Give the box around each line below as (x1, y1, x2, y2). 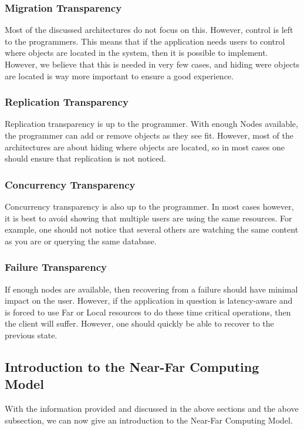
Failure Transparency (5, 260, 107, 274)
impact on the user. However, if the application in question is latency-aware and (5, 294, 293, 307)
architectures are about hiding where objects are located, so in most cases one (5, 140, 285, 153)
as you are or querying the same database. (5, 234, 157, 247)
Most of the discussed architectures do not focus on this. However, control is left (5, 23, 293, 36)
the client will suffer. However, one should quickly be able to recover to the (5, 317, 274, 330)
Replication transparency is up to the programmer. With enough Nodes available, (5, 117, 298, 130)
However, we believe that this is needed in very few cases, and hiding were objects (5, 58, 300, 70)
